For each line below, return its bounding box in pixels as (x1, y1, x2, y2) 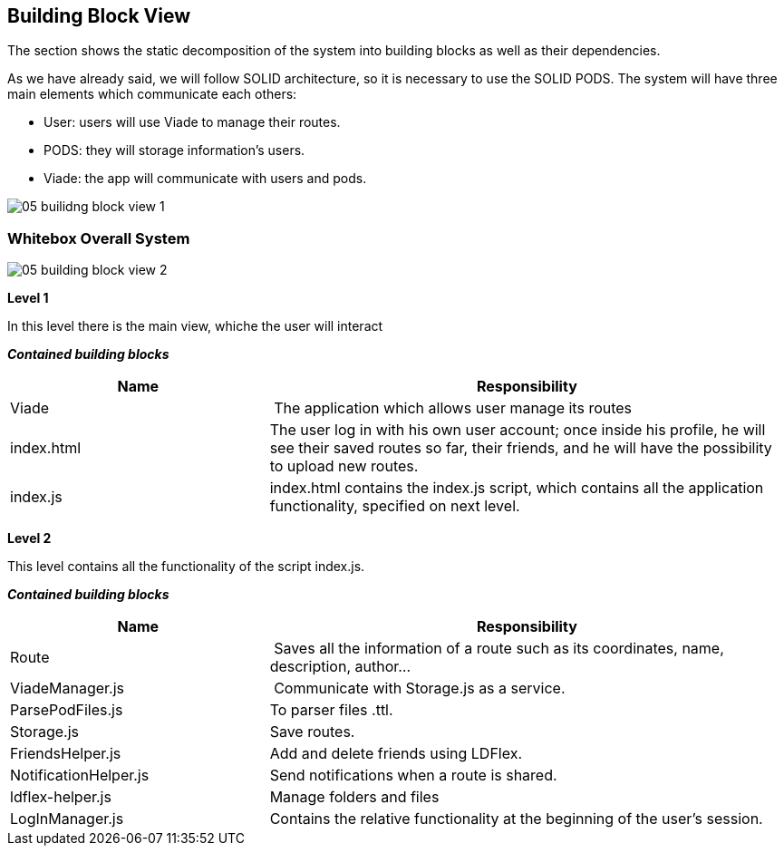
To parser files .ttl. (269, 701, 393, 720)
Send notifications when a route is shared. (269, 766, 557, 785)
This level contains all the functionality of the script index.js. (7, 558, 365, 575)
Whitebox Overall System (7, 228, 190, 247)
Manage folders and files (269, 788, 440, 807)
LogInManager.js (10, 809, 124, 829)
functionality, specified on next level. (269, 497, 520, 516)
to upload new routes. (269, 457, 419, 476)
